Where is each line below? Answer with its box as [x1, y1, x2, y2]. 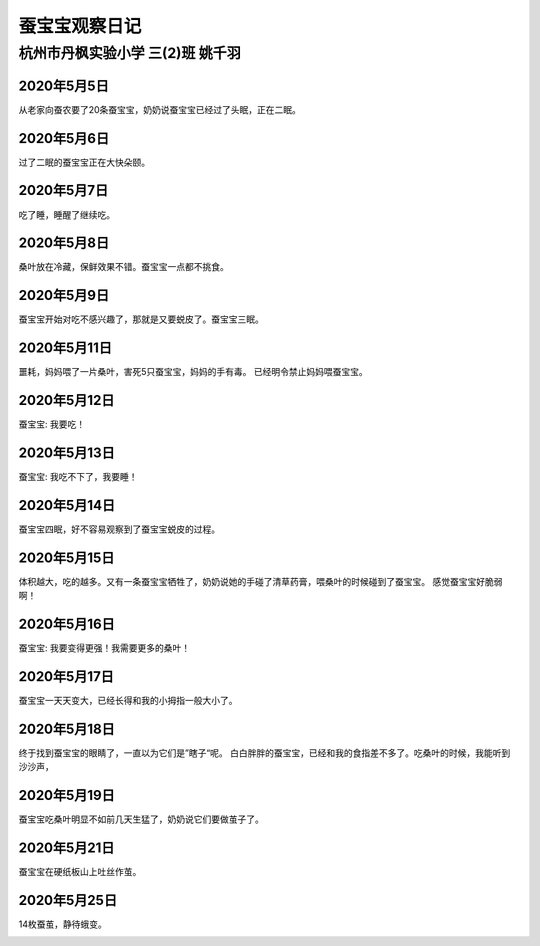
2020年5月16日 [18, 616, 115, 633]
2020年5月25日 [18, 892, 118, 909]
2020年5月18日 [18, 720, 115, 737]
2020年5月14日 [18, 496, 116, 514]
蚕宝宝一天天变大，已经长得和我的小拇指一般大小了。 [18, 695, 238, 707]
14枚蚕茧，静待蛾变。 [18, 918, 107, 930]
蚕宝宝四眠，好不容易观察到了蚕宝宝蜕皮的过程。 [18, 523, 220, 535]
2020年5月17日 [18, 668, 115, 685]
